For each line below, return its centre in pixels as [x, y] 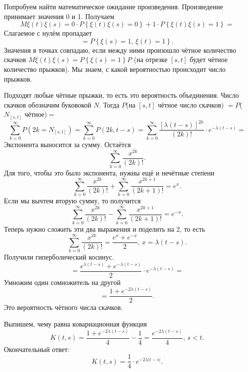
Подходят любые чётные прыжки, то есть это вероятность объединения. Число [122, 95]
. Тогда [109, 104]
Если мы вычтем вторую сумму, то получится [72, 201]
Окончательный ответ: [37, 349]
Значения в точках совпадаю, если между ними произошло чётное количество [120, 50]
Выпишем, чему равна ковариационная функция [76, 323]
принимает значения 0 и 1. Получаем [59, 16]
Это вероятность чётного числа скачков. [63, 307]
